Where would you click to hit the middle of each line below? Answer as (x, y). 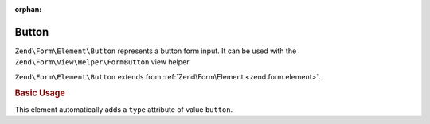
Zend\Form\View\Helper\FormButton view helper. (103, 62)
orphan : (28, 9)
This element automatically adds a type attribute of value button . (124, 109)
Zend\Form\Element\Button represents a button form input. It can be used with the (156, 51)
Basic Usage (40, 93)
